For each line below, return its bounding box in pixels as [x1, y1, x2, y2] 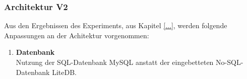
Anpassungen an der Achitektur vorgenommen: [4, 30, 149, 40]
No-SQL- [216, 57, 243, 67]
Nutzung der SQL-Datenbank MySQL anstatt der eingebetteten [16, 57, 214, 67]
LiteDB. [52, 66, 77, 77]
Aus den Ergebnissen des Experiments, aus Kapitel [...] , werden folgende [4, 20, 227, 31]
